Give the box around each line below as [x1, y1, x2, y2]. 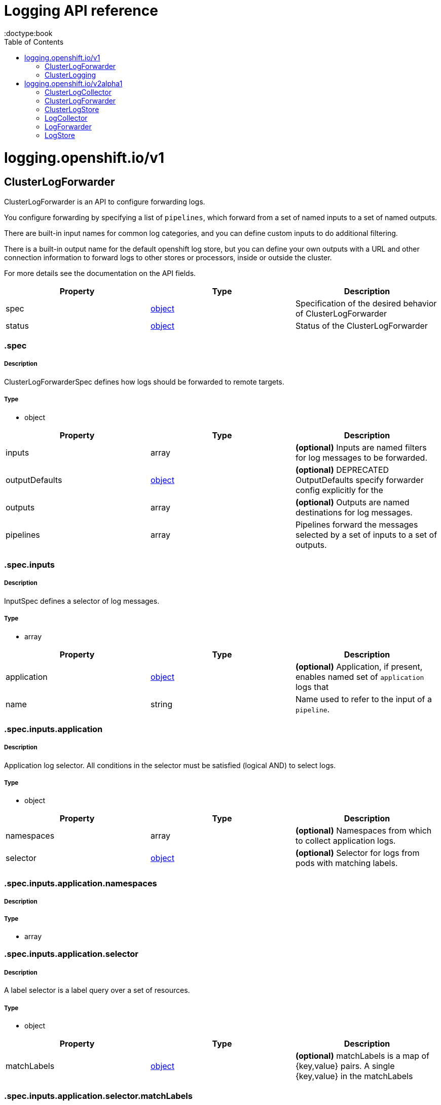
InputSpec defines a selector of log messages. [4, 596, 160, 605]
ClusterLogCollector [45, 87, 112, 96]
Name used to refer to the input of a [295, 694, 432, 704]
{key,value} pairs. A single [295, 1060, 395, 1071]
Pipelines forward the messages [295, 519, 418, 530]
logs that [295, 681, 329, 692]
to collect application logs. [295, 836, 396, 846]
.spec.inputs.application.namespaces [4, 878, 157, 888]
